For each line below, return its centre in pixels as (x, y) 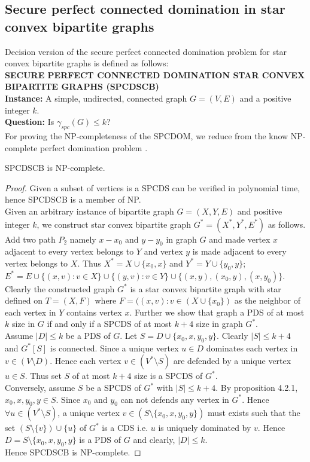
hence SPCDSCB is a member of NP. (73, 199)
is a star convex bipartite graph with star (206, 288)
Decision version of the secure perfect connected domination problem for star (146, 51)
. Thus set (43, 376)
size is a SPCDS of (168, 376)
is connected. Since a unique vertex (114, 348)
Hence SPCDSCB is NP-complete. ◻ (73, 452)
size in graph (219, 324)
